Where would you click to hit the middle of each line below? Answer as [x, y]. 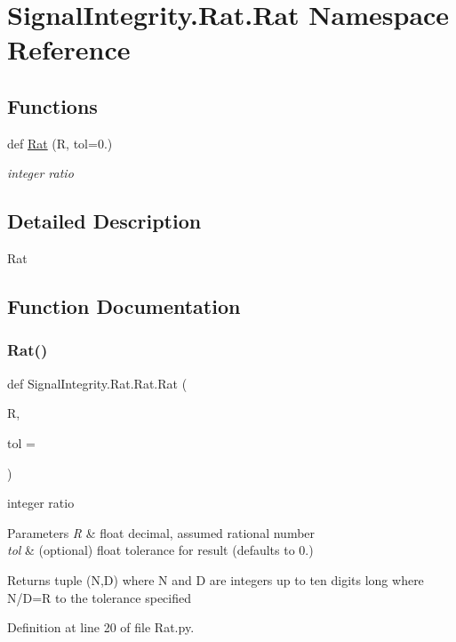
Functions [52, 105]
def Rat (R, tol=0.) [60, 143]
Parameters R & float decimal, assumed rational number [161, 532]
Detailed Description [104, 221]
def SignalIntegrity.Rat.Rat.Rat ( [97, 383]
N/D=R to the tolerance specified [99, 597]
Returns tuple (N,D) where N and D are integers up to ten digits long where [216, 579]
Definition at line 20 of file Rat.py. [101, 627]
